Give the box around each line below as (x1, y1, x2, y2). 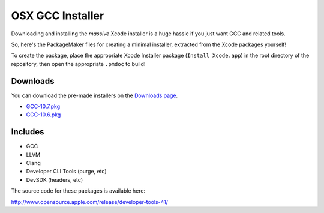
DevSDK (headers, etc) (26, 176, 83, 183)
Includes (11, 127, 44, 137)
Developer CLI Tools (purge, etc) (26, 168, 107, 175)
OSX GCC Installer (11, 9, 104, 22)
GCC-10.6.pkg (26, 111, 61, 118)
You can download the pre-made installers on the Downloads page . (11, 92, 178, 99)
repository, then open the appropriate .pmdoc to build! (11, 60, 146, 67)
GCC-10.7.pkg (26, 103, 61, 110)
